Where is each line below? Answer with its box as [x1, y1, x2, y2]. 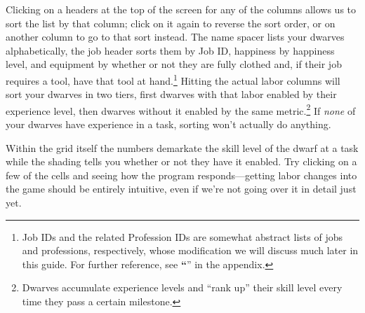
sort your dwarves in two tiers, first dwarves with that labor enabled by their [6, 87, 337, 102]
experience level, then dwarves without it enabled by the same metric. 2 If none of [6, 101, 356, 118]
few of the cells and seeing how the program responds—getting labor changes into [6, 167, 357, 182]
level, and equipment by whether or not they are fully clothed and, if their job [6, 57, 342, 71]
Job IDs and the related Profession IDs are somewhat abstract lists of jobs [22, 229, 343, 244]
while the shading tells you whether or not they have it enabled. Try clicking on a [6, 154, 357, 169]
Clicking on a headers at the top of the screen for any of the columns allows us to [6, 2, 357, 16]
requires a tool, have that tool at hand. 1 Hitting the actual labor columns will [6, 71, 340, 88]
